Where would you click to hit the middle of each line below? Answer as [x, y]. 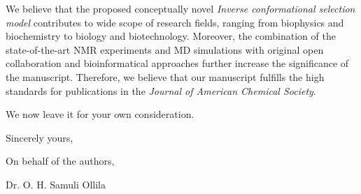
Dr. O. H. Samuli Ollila [56, 184]
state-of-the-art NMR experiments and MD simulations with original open [165, 49]
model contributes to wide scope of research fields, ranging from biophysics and [175, 22]
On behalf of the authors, [60, 161]
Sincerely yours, [40, 137]
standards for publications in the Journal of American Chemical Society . [161, 90]
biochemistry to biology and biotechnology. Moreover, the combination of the [171, 36]
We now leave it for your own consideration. [100, 114]
